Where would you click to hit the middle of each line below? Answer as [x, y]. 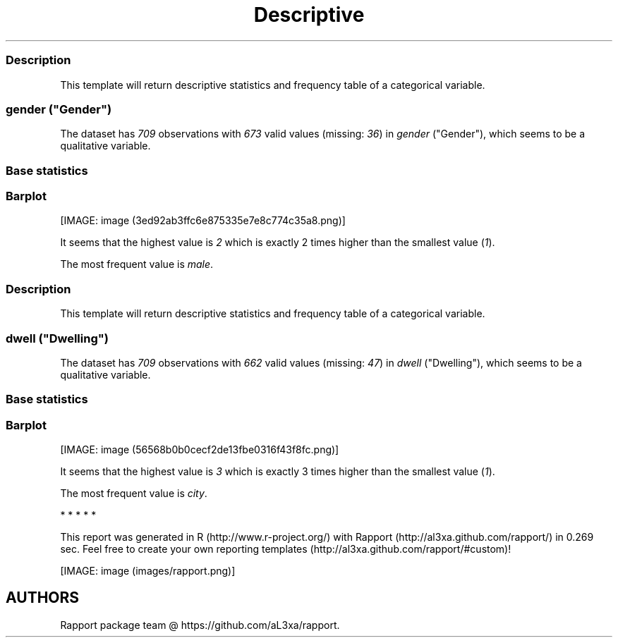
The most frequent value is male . [137, 264]
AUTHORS [43, 598]
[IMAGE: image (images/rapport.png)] [148, 571]
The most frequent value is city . [134, 493]
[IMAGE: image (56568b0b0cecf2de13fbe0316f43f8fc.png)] [200, 449]
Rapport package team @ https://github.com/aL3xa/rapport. [200, 625]
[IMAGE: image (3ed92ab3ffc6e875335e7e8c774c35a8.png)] [203, 221]
